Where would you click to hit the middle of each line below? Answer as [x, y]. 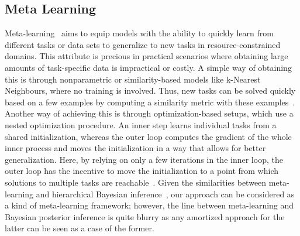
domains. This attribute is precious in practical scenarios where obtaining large [146, 56]
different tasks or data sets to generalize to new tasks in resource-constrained [143, 44]
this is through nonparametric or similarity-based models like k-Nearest [133, 79]
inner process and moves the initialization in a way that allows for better [135, 148]
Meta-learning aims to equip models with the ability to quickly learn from [139, 33]
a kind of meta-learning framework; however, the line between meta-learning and [149, 205]
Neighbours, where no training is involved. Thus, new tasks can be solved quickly [150, 90]
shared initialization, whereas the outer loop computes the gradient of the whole [148, 136]
